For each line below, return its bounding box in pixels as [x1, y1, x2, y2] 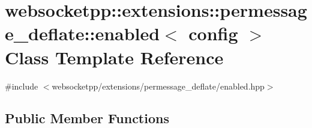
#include [5, 79, 38, 92]
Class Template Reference [5, 44, 224, 69]
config [188, 21, 238, 46]
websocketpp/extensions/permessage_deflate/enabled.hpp [52, 79, 265, 92]
